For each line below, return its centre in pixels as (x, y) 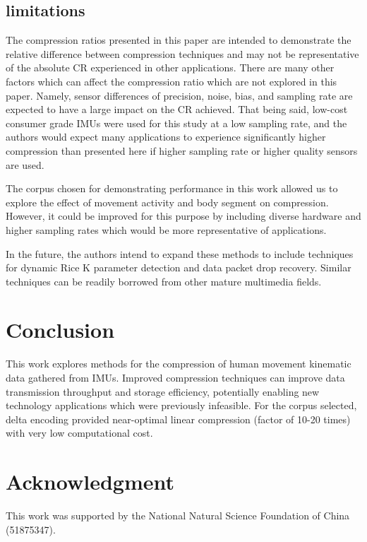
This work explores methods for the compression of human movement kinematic (179, 364)
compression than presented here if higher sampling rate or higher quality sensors (182, 150)
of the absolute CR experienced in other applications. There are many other (170, 67)
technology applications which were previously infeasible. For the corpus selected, (181, 405)
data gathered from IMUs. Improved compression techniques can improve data (175, 378)
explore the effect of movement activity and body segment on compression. (167, 202)
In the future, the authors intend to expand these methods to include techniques (180, 253)
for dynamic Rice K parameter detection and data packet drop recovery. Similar (179, 267)
